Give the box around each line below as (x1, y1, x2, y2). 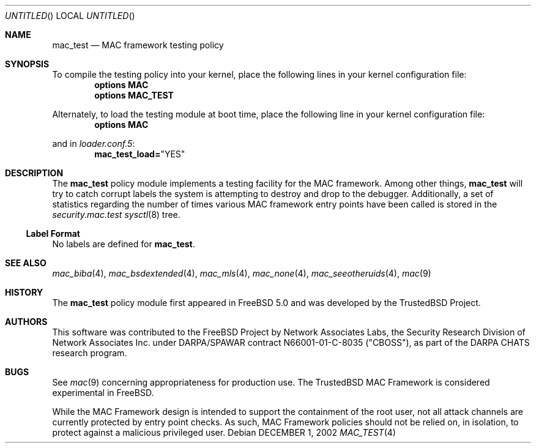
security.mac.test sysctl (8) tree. (52, 209, 181, 220)
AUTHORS (5, 316, 48, 327)
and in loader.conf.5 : (52, 138, 135, 149)
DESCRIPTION (5, 168, 64, 178)
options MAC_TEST (94, 90, 174, 100)
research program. (52, 348, 127, 358)
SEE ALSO (5, 258, 47, 268)
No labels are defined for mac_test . (52, 239, 195, 249)
